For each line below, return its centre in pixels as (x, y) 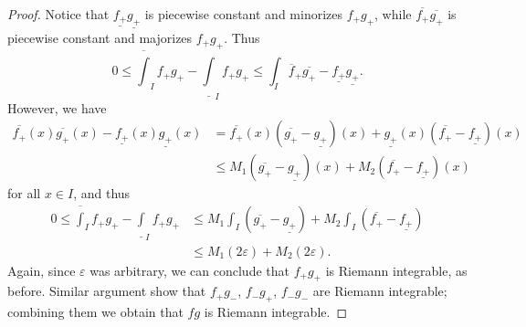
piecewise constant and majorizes (100, 38)
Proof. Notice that (58, 14)
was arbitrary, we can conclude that (189, 270)
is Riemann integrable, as (396, 270)
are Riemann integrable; (380, 291)
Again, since (42, 270)
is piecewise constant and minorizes (244, 14)
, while (393, 14)
